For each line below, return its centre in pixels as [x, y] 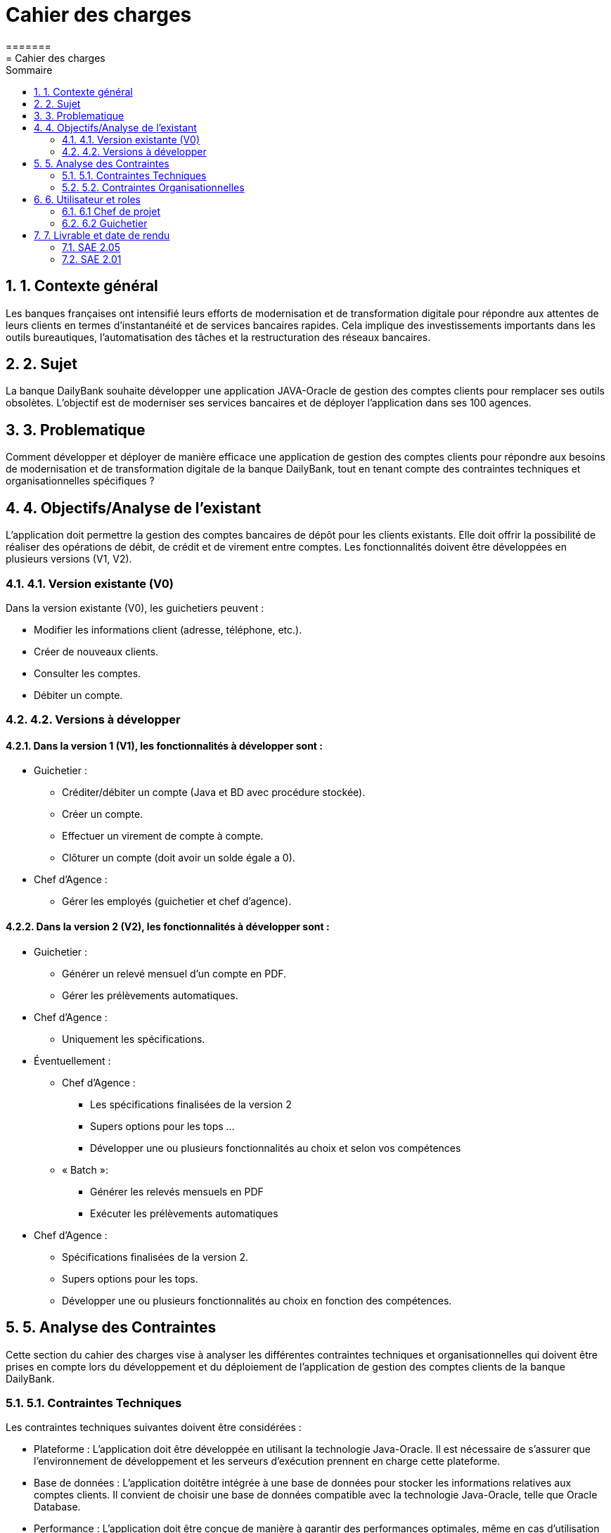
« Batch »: [85, 1169]
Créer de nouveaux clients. [96, 651]
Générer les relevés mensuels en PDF [177, 1191]
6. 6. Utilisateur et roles [87, 199]
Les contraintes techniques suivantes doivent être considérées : [154, 1428]
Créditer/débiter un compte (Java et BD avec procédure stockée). [214, 793]
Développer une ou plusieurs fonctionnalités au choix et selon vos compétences [276, 1148]
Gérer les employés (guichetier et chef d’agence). [177, 902]
